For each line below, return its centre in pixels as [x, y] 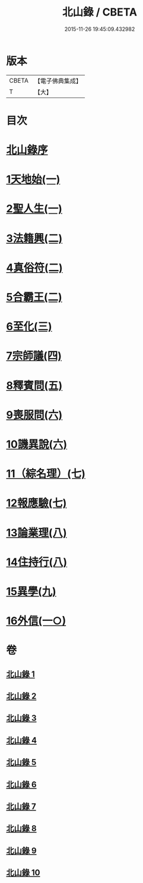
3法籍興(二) [34, 238]
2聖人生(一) [34, 209]
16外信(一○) [36, 621]
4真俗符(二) [35, 268]
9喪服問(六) [34, 415]
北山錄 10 [23, 873]
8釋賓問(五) [34, 386]
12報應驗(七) [36, 503]
